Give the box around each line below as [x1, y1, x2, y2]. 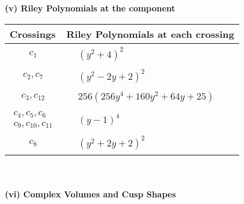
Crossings [10, 26, 56, 41]
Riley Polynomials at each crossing [66, 26, 234, 41]
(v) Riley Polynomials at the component [5, 2, 175, 14]
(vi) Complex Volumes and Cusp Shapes [5, 188, 176, 200]
